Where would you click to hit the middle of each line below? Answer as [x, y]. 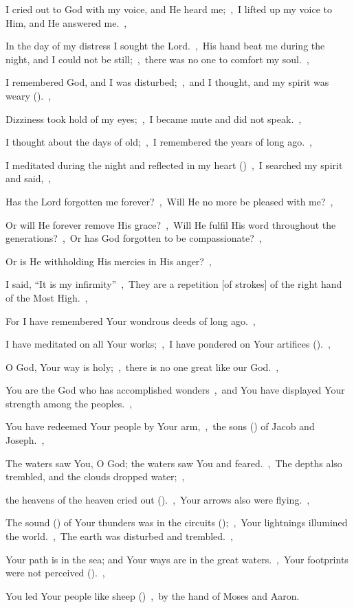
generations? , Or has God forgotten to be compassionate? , [134, 238]
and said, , [29, 178]
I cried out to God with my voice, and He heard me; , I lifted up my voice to [169, 9]
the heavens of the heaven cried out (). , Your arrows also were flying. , [158, 499]
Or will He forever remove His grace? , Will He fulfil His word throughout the [171, 224]
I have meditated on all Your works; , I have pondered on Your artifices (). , [168, 344]
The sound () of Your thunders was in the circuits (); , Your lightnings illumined [177, 522]
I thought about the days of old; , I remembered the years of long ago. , [159, 142]
